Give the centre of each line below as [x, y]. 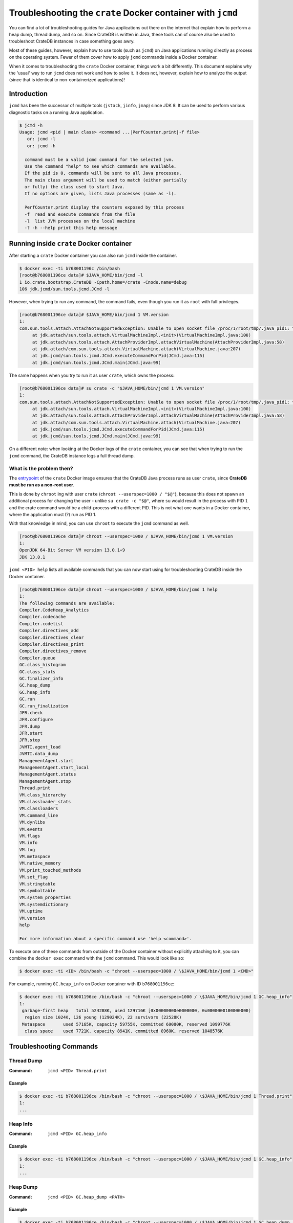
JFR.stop [30, 740]
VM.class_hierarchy [42, 795]
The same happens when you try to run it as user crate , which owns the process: [92, 375]
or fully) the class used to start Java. [75, 187]
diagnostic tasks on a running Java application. [56, 112]
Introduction [28, 94]
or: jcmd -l [41, 139]
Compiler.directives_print [52, 644]
